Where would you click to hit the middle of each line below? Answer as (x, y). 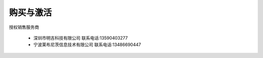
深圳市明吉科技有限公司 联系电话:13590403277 (81, 38)
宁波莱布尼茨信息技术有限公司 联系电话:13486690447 (87, 45)
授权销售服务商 (24, 27)
